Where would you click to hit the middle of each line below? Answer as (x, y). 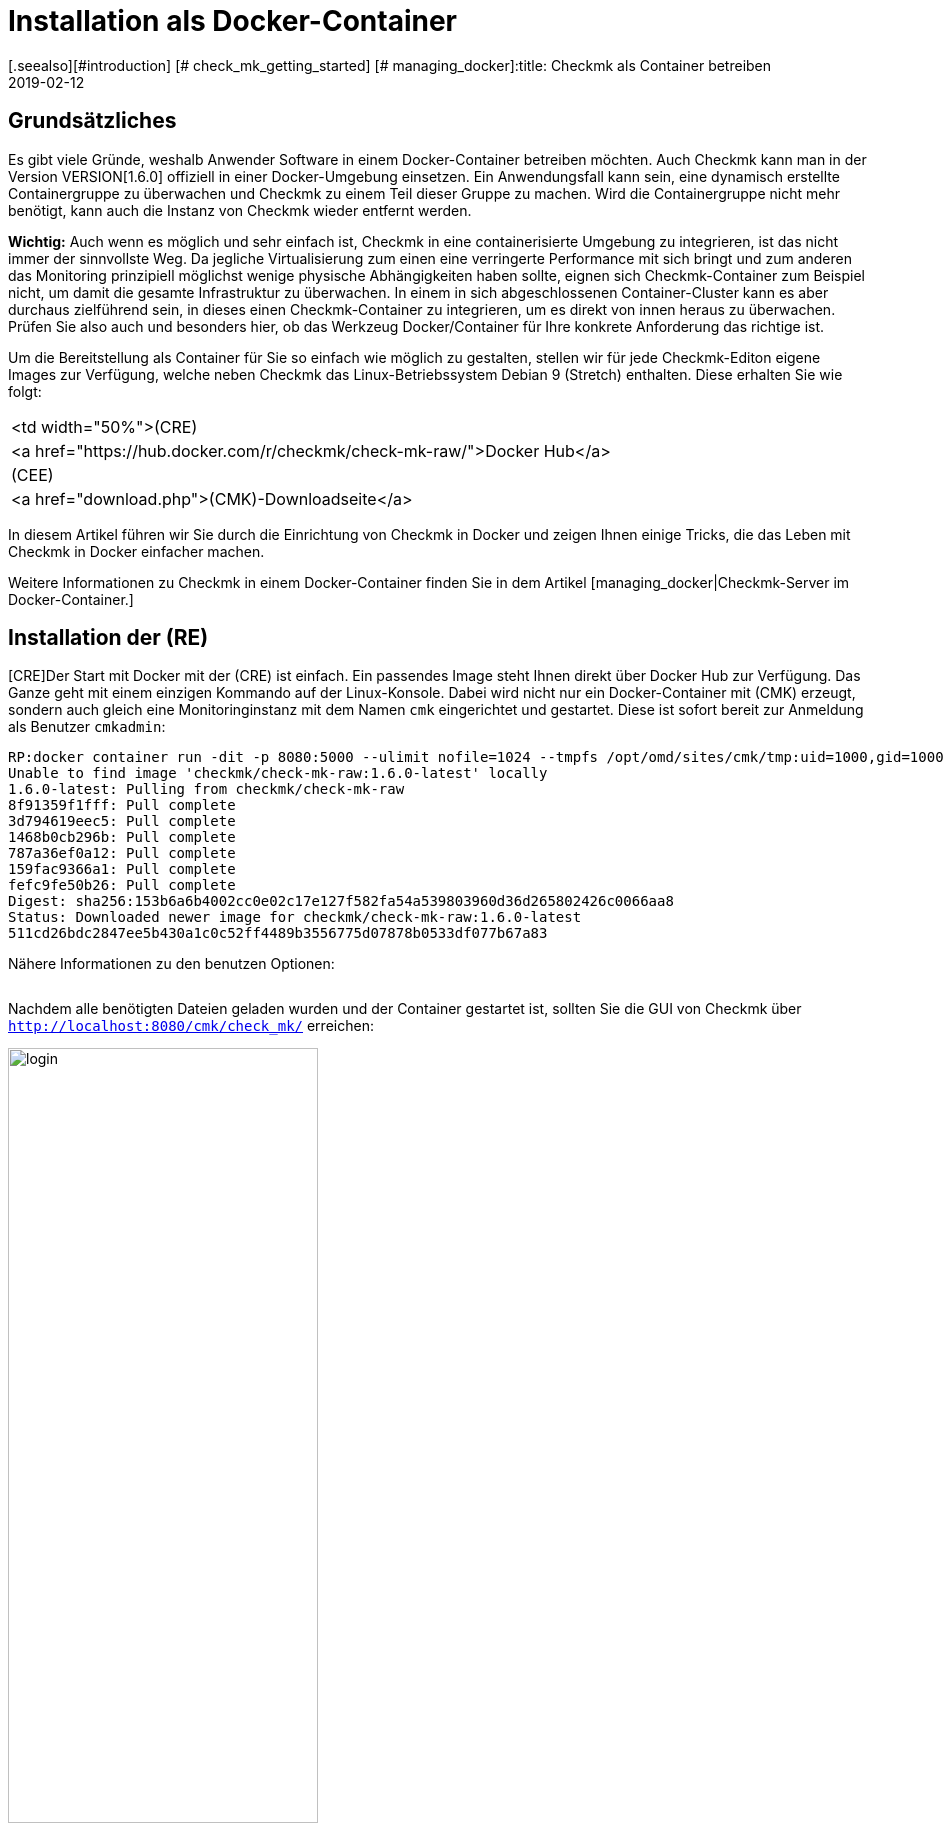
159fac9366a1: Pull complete (122, 869)
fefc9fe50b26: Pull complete (122, 885)
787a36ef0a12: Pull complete (122, 853)
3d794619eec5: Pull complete (122, 821)
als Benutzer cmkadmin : (87, 727)
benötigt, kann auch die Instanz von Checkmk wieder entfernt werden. (240, 210)
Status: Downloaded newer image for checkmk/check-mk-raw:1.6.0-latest (295, 917)
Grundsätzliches (92, 121)
